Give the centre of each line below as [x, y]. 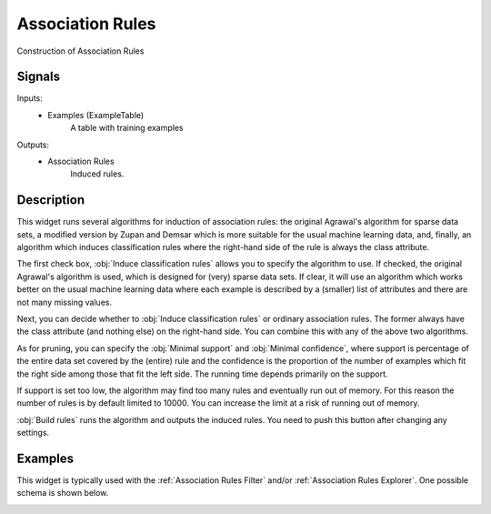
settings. [33, 433]
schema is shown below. [63, 493]
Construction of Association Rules [80, 51]
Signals [39, 77]
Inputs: [30, 98]
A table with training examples [127, 128]
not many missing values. [65, 302]
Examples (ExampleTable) [96, 115]
